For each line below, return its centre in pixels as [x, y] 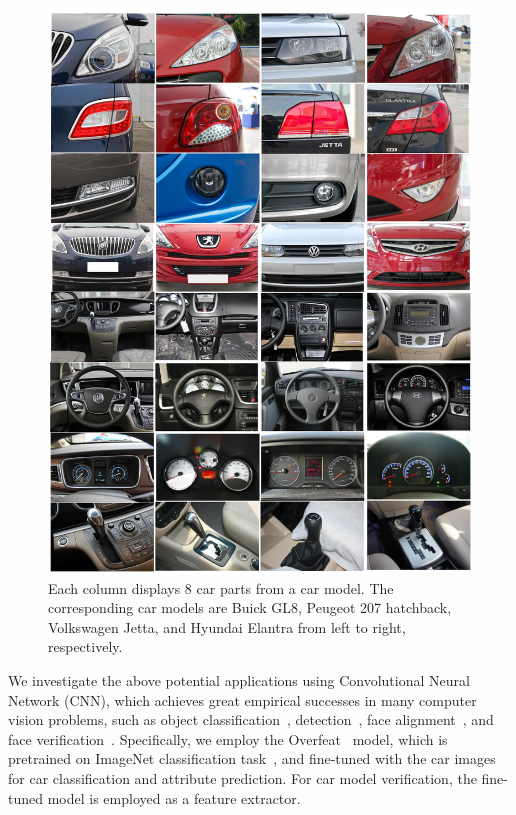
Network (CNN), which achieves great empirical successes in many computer [242, 699]
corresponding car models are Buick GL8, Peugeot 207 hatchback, [250, 607]
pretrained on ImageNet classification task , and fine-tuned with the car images [252, 758]
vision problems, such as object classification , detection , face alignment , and [251, 719]
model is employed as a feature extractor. [174, 797]
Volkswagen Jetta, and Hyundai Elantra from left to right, [227, 626]
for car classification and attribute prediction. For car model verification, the [242, 778]
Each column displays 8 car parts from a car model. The [221, 587]
